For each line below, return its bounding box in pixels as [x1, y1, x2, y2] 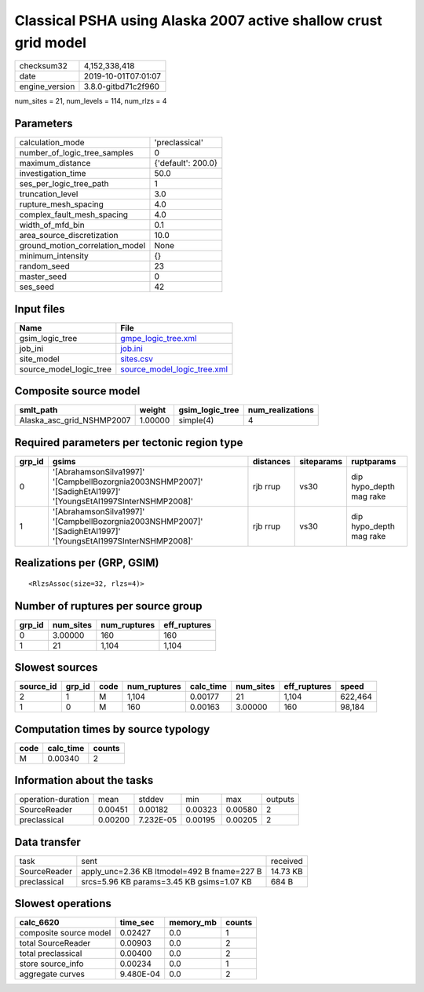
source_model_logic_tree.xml [120, 364, 228, 375]
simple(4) [178, 415, 214, 426]
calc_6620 [19, 917, 60, 928]
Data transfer [14, 835, 82, 848]
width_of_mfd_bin [19, 220, 86, 231]
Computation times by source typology [14, 723, 210, 736]
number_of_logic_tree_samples [19, 148, 133, 159]
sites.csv [120, 353, 153, 364]
